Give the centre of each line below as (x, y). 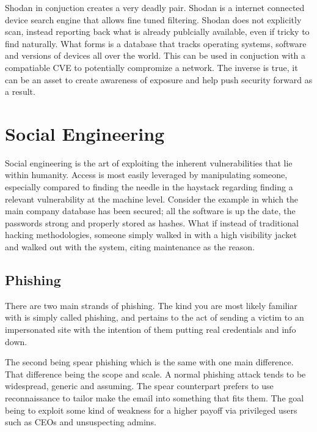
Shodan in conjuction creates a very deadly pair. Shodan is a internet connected (155, 7)
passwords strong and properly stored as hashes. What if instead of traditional (152, 222)
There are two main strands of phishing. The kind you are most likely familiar (151, 305)
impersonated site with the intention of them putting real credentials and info (151, 330)
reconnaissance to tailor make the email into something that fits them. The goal (155, 397)
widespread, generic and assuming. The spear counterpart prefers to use (139, 386)
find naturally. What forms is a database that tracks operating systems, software (156, 43)
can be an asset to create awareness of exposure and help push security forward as (159, 79)
